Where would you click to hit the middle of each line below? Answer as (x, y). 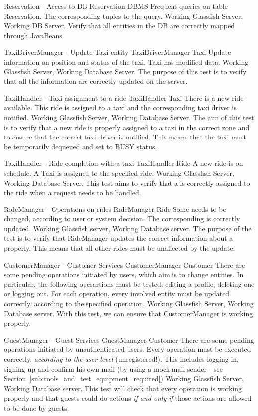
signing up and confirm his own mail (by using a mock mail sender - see (113, 369)
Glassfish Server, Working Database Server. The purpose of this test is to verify (125, 71)
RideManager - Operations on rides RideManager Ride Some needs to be (115, 209)
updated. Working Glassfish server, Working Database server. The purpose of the (128, 228)
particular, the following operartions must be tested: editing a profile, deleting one (129, 284)
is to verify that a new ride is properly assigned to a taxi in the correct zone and (127, 127)
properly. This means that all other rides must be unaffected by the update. (120, 248)
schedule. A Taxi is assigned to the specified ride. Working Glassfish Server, (119, 173)
